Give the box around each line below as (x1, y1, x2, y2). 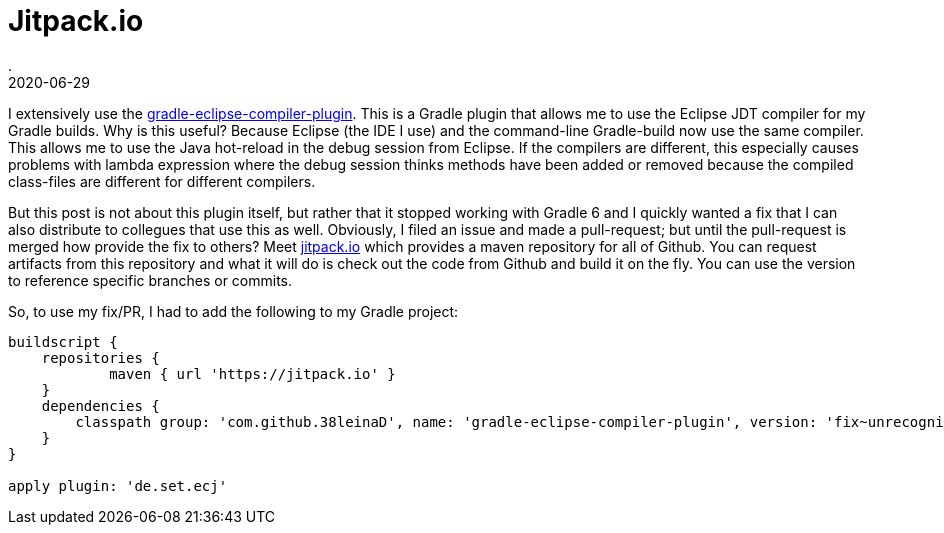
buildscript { (8, 333, 118, 350)
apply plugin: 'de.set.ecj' (8, 477, 228, 494)
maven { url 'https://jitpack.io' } (109, 365, 396, 382)
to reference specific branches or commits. (8, 271, 293, 289)
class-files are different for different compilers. (8, 172, 316, 190)
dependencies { (41, 397, 160, 414)
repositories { (41, 349, 160, 366)
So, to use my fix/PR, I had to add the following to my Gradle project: (8, 302, 459, 320)
